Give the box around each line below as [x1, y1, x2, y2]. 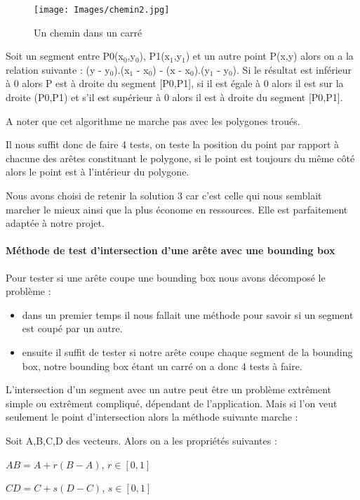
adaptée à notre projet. [6, 216, 105, 230]
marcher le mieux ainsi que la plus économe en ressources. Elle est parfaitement [6, 202, 348, 216]
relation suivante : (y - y [6, 62, 110, 77]
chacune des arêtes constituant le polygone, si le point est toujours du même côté [6, 150, 355, 165]
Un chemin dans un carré [34, 25, 142, 39]
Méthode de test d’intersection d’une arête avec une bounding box [6, 243, 335, 258]
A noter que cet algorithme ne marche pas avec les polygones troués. [6, 113, 300, 128]
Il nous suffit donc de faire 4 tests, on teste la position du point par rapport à [6, 137, 340, 152]
